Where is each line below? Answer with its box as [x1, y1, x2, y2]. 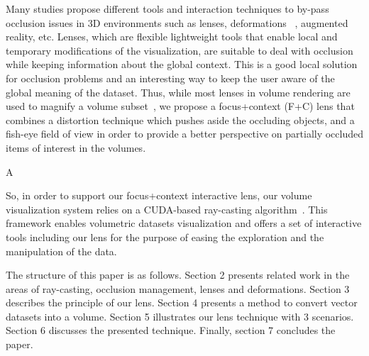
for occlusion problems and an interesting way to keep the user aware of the [6, 70, 335, 85]
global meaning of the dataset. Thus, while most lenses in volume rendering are [6, 84, 351, 99]
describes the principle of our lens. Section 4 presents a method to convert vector [6, 295, 358, 310]
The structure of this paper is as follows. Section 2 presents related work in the [6, 267, 350, 282]
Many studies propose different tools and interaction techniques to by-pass [6, 1, 329, 16]
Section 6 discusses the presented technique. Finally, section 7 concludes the [6, 323, 336, 338]
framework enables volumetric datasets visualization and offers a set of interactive [6, 216, 362, 230]
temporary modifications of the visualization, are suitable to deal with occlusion [6, 43, 353, 57]
